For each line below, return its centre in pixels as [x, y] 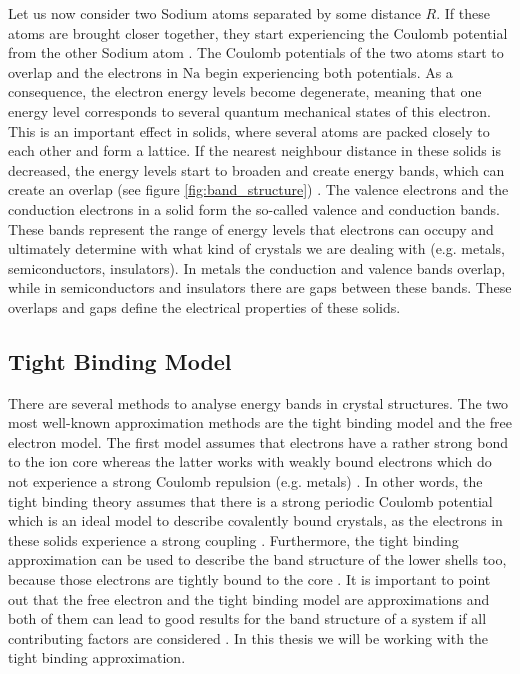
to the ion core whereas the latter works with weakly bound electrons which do [250, 461]
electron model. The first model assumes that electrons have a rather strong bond [258, 441]
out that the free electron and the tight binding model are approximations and [249, 598]
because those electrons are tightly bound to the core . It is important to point [249, 579]
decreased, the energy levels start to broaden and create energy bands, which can [256, 169]
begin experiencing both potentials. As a [328, 71]
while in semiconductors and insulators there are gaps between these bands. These [260, 287]
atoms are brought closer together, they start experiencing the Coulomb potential [258, 32]
